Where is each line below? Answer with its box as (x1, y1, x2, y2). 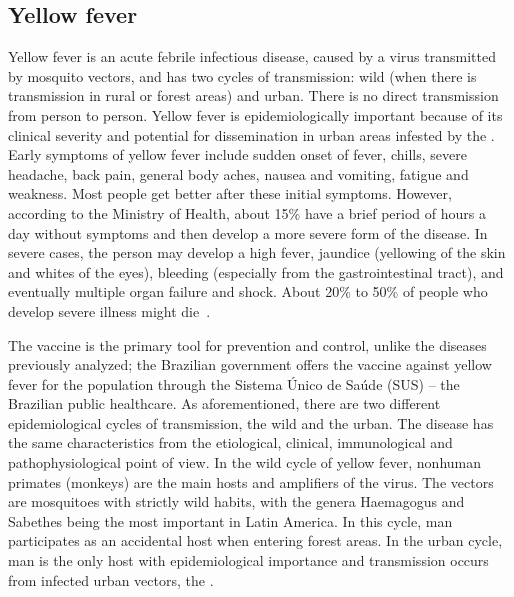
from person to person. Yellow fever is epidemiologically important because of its (8, 104, 503, 125)
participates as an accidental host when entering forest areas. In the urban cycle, (8, 530, 503, 551)
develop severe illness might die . (8, 300, 211, 321)
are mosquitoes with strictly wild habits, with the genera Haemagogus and (8, 491, 465, 512)
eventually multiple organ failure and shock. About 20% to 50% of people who (8, 281, 488, 302)
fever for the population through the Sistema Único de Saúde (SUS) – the (8, 373, 460, 394)
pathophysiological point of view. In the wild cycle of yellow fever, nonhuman (8, 452, 482, 473)
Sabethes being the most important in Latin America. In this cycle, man (8, 510, 453, 531)
